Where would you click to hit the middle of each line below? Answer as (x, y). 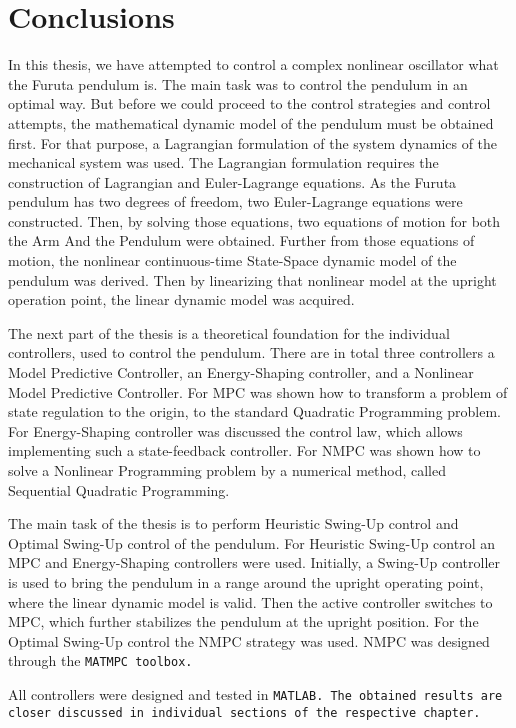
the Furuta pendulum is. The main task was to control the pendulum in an (238, 83)
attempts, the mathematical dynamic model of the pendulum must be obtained (251, 122)
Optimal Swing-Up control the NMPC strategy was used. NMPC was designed (249, 640)
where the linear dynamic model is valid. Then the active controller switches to (250, 601)
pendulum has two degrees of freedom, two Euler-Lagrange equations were (235, 201)
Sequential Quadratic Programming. (119, 489)
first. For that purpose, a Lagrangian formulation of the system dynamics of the (253, 142)
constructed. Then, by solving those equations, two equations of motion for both (254, 220)
